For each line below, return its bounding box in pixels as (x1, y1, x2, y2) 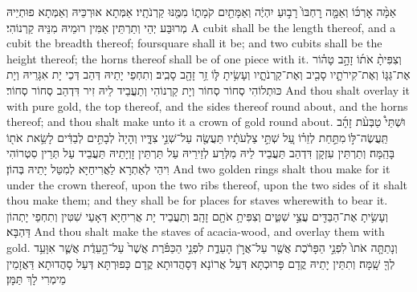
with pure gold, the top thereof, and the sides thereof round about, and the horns (6, 97, 408, 114)
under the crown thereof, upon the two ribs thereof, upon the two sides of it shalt (6, 176, 408, 193)
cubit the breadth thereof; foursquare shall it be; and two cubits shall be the (6, 34, 382, 51)
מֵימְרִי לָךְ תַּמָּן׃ (6, 270, 66, 287)
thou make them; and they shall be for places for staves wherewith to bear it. (6, 192, 388, 209)
